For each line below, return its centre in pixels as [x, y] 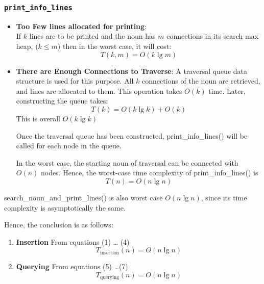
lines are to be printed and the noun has [92, 36]
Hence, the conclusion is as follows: [59, 225]
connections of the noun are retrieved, [201, 81]
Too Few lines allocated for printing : [81, 26]
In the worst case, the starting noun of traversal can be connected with [127, 162]
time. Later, [227, 91]
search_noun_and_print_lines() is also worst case [83, 197]
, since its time [224, 197]
